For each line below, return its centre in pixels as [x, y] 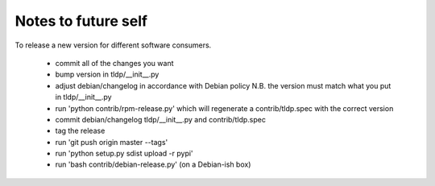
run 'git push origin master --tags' [112, 142]
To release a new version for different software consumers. [113, 45]
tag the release [80, 131]
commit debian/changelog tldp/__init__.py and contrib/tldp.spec [160, 119]
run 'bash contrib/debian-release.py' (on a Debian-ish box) [153, 164]
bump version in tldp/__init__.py [107, 74]
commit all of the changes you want [114, 63]
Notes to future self [81, 21]
